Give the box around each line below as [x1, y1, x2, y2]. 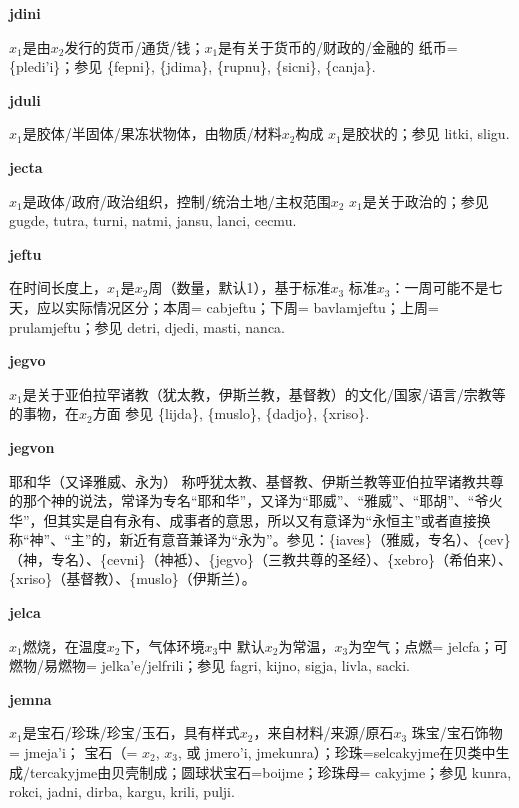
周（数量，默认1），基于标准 [148, 277, 331, 298]
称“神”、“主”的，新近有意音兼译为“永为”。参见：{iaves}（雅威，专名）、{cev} [9, 529, 511, 550]
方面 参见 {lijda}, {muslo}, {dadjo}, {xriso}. [92, 403, 370, 424]
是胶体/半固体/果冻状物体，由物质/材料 [22, 123, 282, 144]
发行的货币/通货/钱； [64, 36, 205, 57]
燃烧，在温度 [22, 635, 107, 656]
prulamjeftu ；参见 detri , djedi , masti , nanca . [9, 316, 286, 337]
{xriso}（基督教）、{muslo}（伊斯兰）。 [9, 568, 256, 589]
